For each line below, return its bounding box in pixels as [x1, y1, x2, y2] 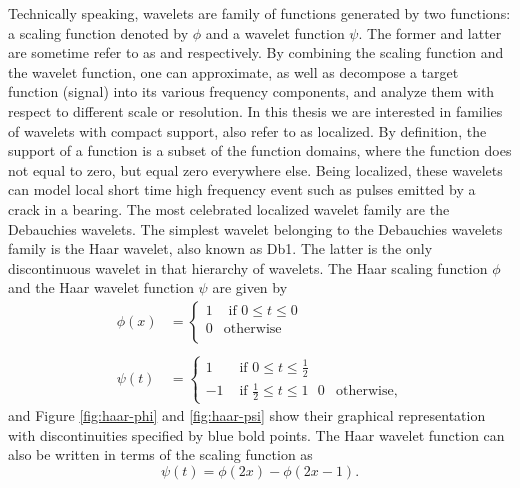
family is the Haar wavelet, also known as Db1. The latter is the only [8, 238, 433, 259]
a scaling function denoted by [8, 22, 189, 43]
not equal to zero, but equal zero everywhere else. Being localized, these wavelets [8, 159, 503, 180]
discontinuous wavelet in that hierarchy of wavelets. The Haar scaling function [8, 257, 488, 278]
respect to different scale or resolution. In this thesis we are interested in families [8, 100, 503, 121]
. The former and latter [358, 22, 502, 43]
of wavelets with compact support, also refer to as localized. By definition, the [8, 120, 487, 141]
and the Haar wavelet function [8, 277, 194, 298]
